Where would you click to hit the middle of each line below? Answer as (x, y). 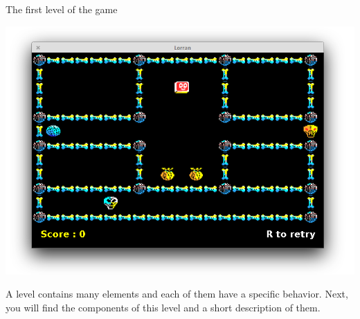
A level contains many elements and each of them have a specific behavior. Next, (177, 294)
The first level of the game (62, 9)
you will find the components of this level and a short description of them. (163, 307)
